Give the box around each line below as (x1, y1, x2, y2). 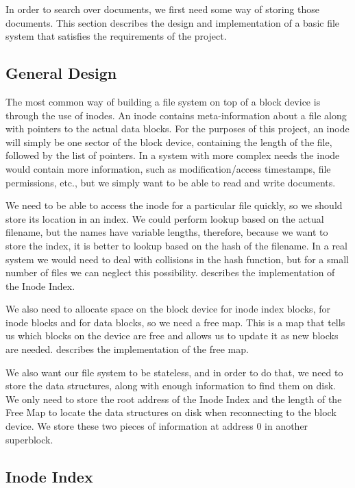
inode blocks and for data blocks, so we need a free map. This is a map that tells (5, 315, 345, 329)
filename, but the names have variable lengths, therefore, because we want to (5, 225, 328, 239)
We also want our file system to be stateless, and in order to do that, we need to (5, 365, 343, 379)
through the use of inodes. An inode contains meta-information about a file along (5, 108, 347, 122)
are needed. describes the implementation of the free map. (5, 342, 249, 356)
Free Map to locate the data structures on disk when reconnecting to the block (5, 405, 336, 419)
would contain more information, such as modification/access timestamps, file (5, 161, 331, 175)
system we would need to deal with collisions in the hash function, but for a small (5, 252, 349, 266)
